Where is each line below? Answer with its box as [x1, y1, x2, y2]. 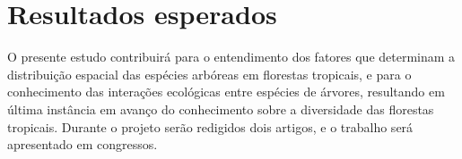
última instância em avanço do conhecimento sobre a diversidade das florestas [7, 99, 434, 118]
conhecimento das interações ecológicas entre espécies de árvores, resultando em [7, 82, 445, 101]
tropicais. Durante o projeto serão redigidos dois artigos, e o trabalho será [7, 117, 414, 136]
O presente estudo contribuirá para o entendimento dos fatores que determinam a [7, 47, 456, 66]
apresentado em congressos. [7, 135, 158, 154]
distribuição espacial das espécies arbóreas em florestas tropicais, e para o [7, 64, 412, 83]
